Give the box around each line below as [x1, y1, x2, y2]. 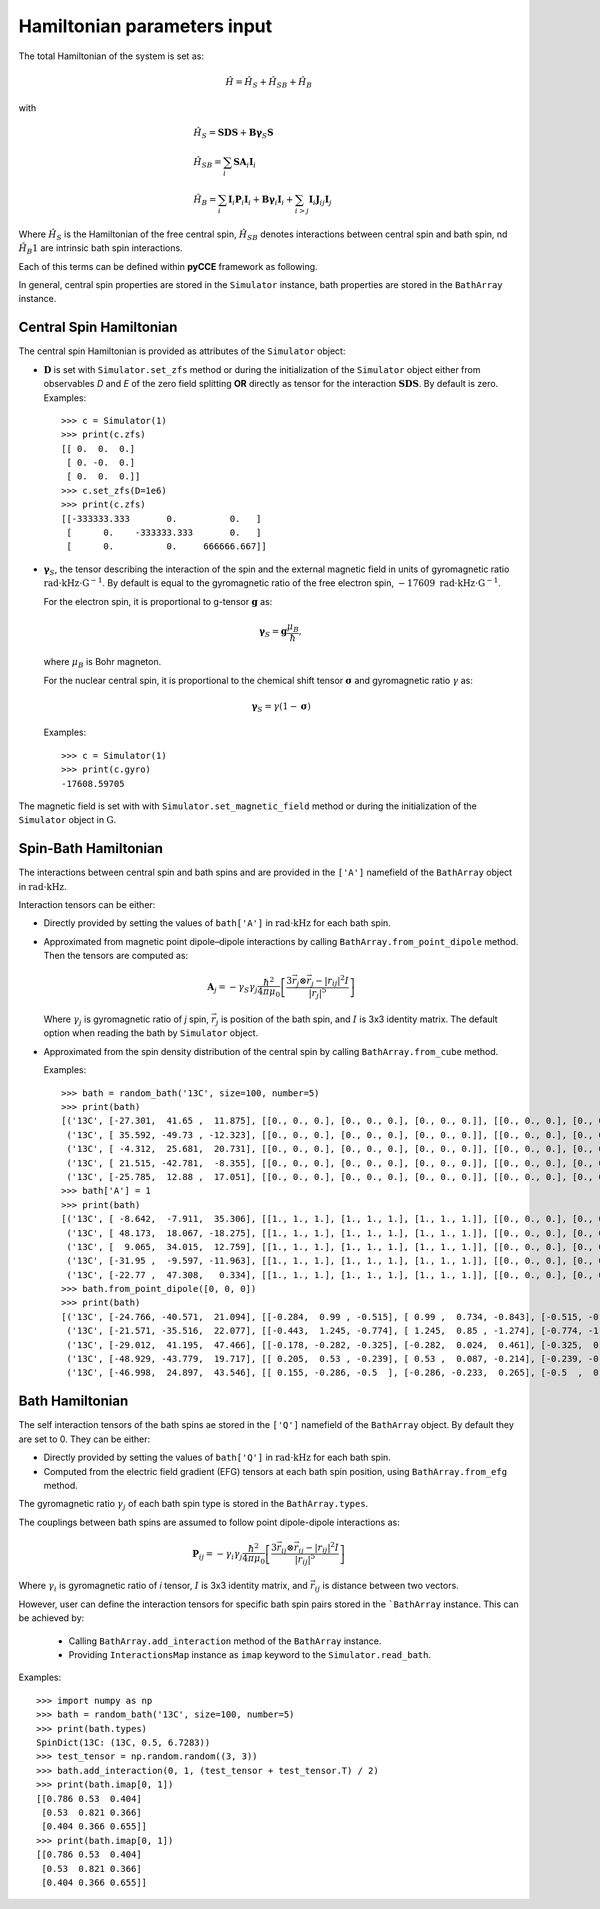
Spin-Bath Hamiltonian [18, 840, 164, 857]
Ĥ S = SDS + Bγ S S [193, 127, 274, 141]
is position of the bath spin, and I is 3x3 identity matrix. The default [220, 1013, 499, 1025]
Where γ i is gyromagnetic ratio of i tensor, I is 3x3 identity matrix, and [18, 1580, 309, 1594]
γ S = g [258, 626, 288, 639]
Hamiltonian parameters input [18, 15, 273, 37]
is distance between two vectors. [322, 1580, 459, 1592]
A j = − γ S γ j [206, 981, 259, 995]
